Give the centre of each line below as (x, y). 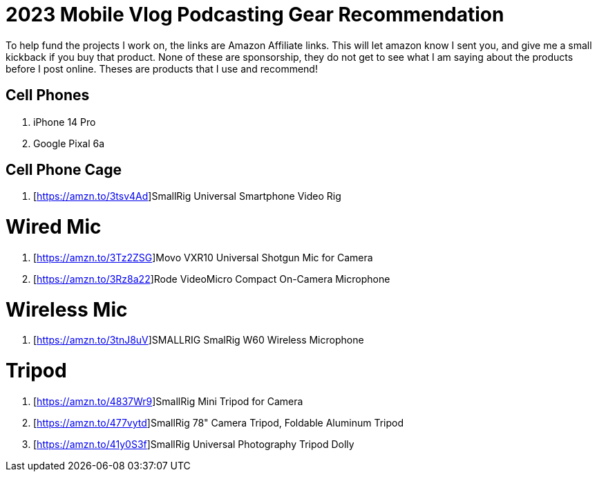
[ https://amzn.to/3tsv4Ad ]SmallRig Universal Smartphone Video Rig (187, 196)
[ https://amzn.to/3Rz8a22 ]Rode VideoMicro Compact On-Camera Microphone (212, 279)
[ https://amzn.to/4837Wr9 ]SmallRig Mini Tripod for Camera (168, 401)
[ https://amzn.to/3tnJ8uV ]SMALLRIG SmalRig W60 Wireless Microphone (199, 340)
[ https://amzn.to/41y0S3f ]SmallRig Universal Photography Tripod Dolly (194, 444)
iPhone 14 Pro (65, 122)
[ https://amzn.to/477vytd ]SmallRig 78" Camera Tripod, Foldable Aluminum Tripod (219, 422)
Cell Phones (48, 95)
